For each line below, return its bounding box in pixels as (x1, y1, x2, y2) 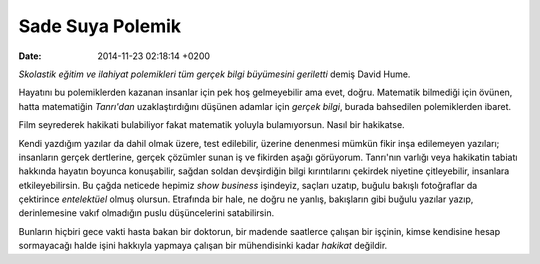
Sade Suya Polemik (18, 15, 182, 37)
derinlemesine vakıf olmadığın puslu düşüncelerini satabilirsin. (18, 207, 275, 219)
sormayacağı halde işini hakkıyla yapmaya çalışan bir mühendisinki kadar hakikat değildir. (18, 240, 388, 252)
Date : (18, 50, 42, 62)
